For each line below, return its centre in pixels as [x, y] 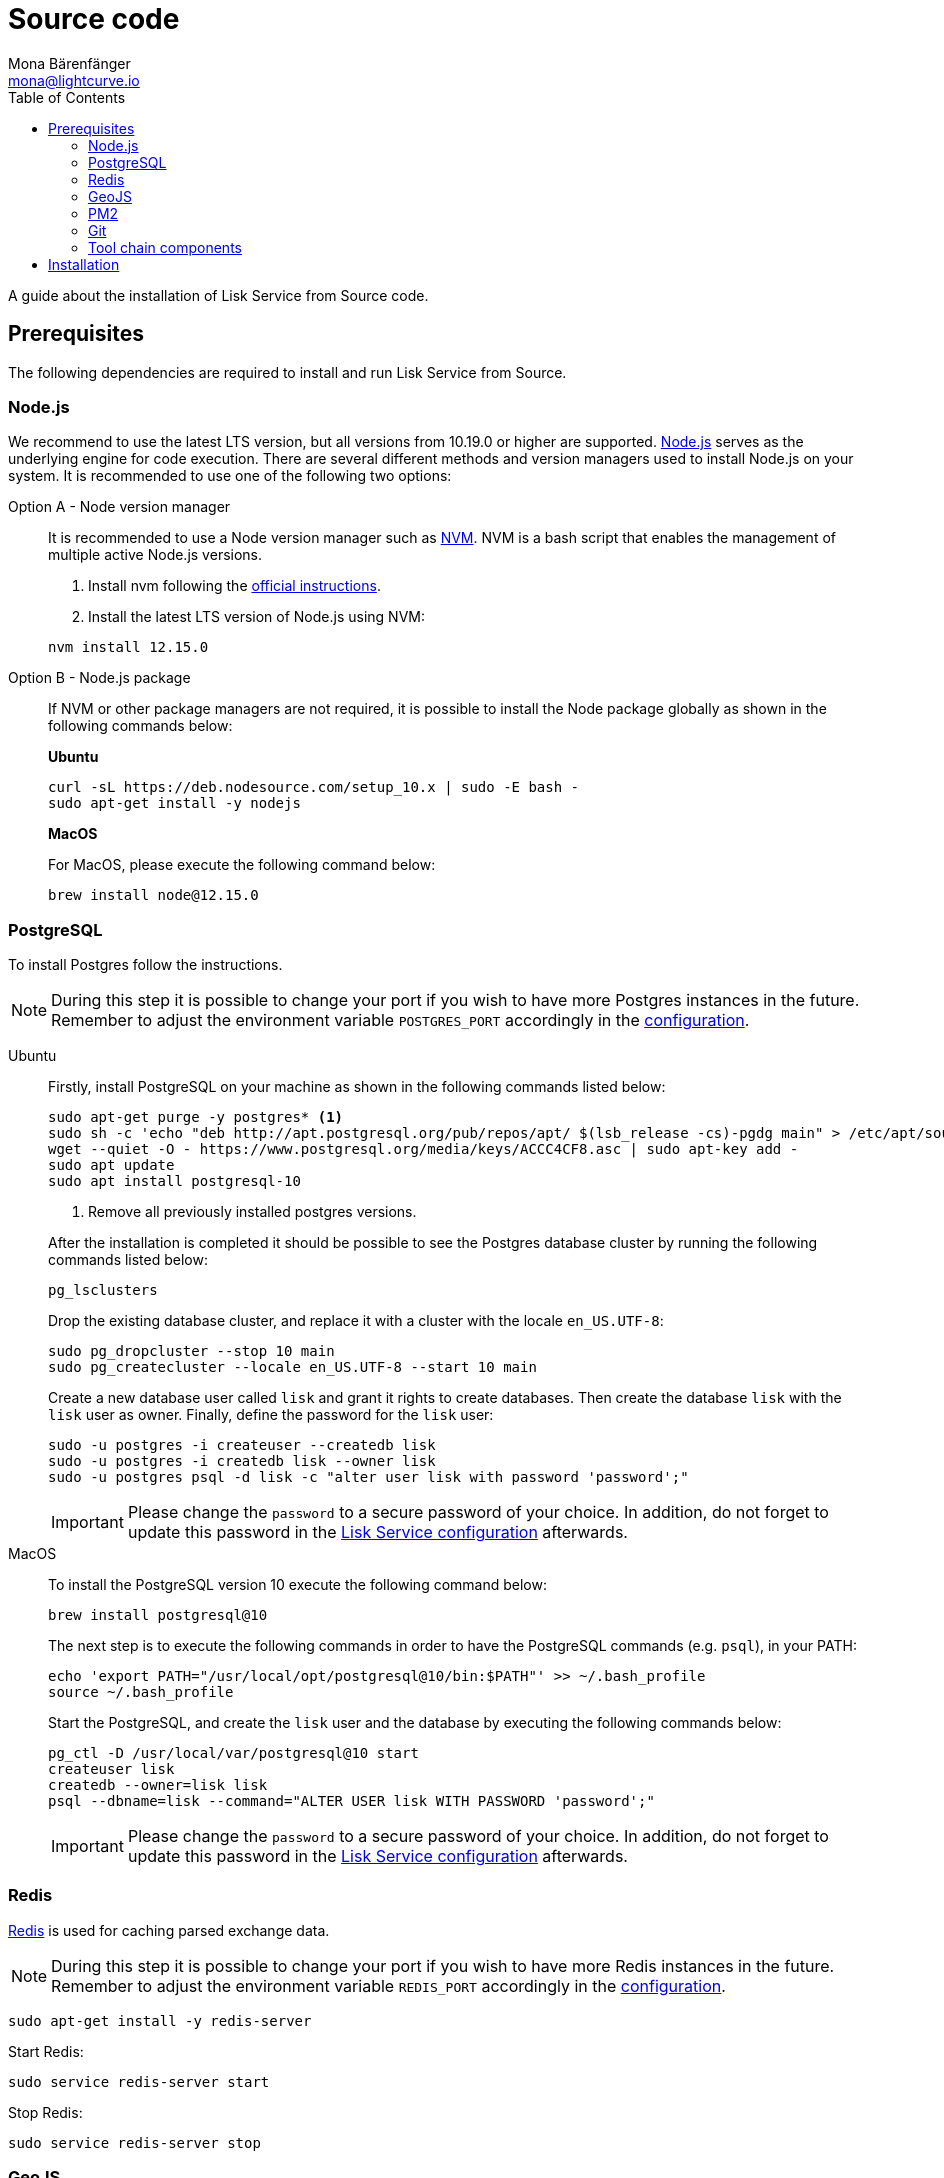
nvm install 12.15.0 [128, 647]
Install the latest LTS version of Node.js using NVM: [256, 617]
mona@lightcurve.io [74, 80]
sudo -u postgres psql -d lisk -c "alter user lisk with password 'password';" [368, 1477]
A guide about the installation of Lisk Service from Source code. [218, 295]
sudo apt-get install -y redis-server [160, 2020]
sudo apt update [111, 1165]
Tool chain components [165, 247]
